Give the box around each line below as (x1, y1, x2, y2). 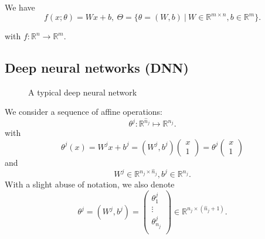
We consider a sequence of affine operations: (5, 105, 163, 118)
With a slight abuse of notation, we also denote (5, 178, 175, 190)
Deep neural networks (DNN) (5, 59, 189, 77)
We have (5, 1, 35, 13)
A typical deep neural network (28, 86, 137, 98)
